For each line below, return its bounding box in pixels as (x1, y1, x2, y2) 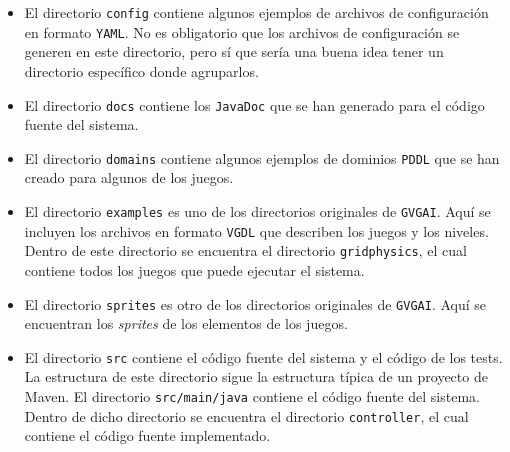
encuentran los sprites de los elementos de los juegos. (24, 313, 348, 334)
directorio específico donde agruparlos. (24, 60, 259, 81)
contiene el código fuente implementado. (24, 425, 271, 446)
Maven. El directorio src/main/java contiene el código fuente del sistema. (24, 386, 480, 407)
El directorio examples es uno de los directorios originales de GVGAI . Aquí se (24, 201, 491, 221)
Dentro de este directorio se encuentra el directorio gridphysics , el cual (24, 240, 467, 261)
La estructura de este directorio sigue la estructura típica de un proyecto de (24, 366, 488, 387)
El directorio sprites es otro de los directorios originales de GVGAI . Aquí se (24, 293, 487, 314)
